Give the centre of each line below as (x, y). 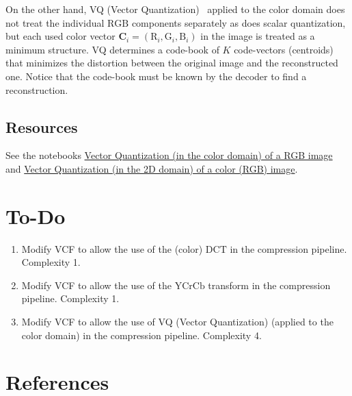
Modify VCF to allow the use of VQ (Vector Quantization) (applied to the (177, 322)
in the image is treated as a (258, 36)
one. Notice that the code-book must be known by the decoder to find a (156, 76)
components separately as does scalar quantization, (239, 22)
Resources (42, 126)
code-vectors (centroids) (284, 49)
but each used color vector (60, 36)
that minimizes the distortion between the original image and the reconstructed (172, 63)
